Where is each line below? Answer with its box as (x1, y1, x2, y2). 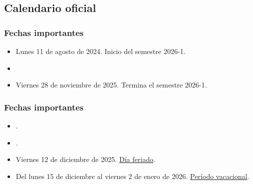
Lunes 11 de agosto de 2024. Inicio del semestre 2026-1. (16, 46, 186, 56)
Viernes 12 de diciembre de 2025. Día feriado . (16, 154, 155, 164)
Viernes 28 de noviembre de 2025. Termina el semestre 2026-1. (16, 79, 207, 90)
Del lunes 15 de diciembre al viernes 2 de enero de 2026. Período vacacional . (16, 170, 249, 181)
